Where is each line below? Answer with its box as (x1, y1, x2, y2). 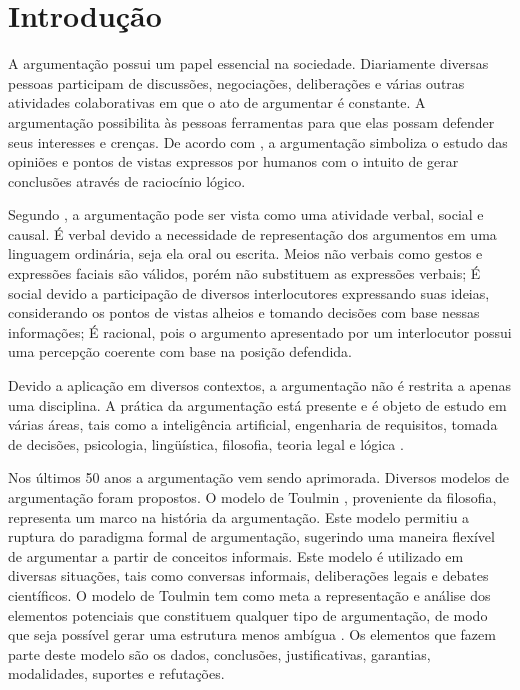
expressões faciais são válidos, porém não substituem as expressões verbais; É (8, 263, 481, 284)
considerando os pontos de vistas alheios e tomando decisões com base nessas (8, 302, 480, 323)
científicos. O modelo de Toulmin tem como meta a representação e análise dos (8, 584, 491, 605)
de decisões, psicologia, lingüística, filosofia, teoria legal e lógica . (8, 433, 404, 454)
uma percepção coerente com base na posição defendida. (8, 341, 352, 362)
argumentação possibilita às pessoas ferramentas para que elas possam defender (8, 111, 495, 132)
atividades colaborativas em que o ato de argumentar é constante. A (8, 92, 426, 113)
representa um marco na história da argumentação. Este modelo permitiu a (8, 506, 470, 527)
